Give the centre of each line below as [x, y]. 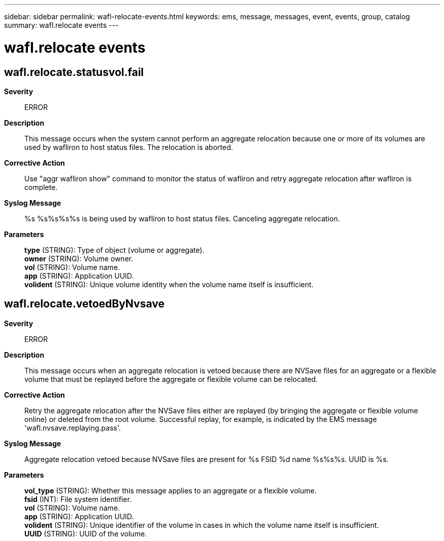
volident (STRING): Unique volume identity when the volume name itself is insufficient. [169, 284]
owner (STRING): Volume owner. [79, 258]
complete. [41, 187]
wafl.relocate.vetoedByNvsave [84, 304]
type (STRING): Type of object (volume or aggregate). [115, 250]
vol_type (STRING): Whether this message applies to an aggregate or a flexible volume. [171, 490]
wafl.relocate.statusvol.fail [74, 72]
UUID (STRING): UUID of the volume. [86, 533]
